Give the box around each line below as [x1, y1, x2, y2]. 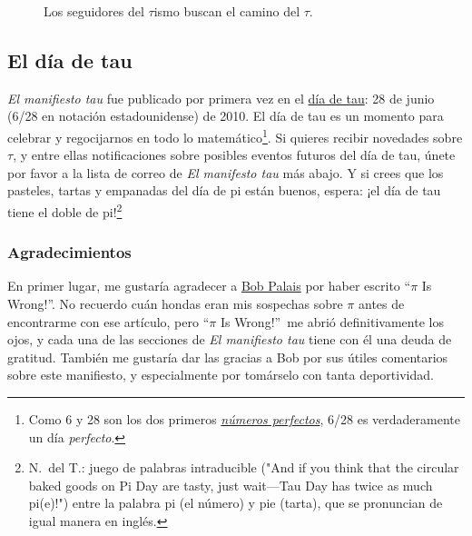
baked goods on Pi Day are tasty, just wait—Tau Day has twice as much [28, 475, 433, 494]
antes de [359, 294, 405, 313]
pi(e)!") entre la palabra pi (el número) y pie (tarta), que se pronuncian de [28, 493, 443, 512]
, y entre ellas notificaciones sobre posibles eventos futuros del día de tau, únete [13, 145, 456, 164]
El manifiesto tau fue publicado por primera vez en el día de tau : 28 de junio [7, 88, 435, 107]
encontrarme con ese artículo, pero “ [7, 312, 210, 331]
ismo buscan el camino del [153, 2, 300, 20]
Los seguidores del [44, 2, 144, 20]
